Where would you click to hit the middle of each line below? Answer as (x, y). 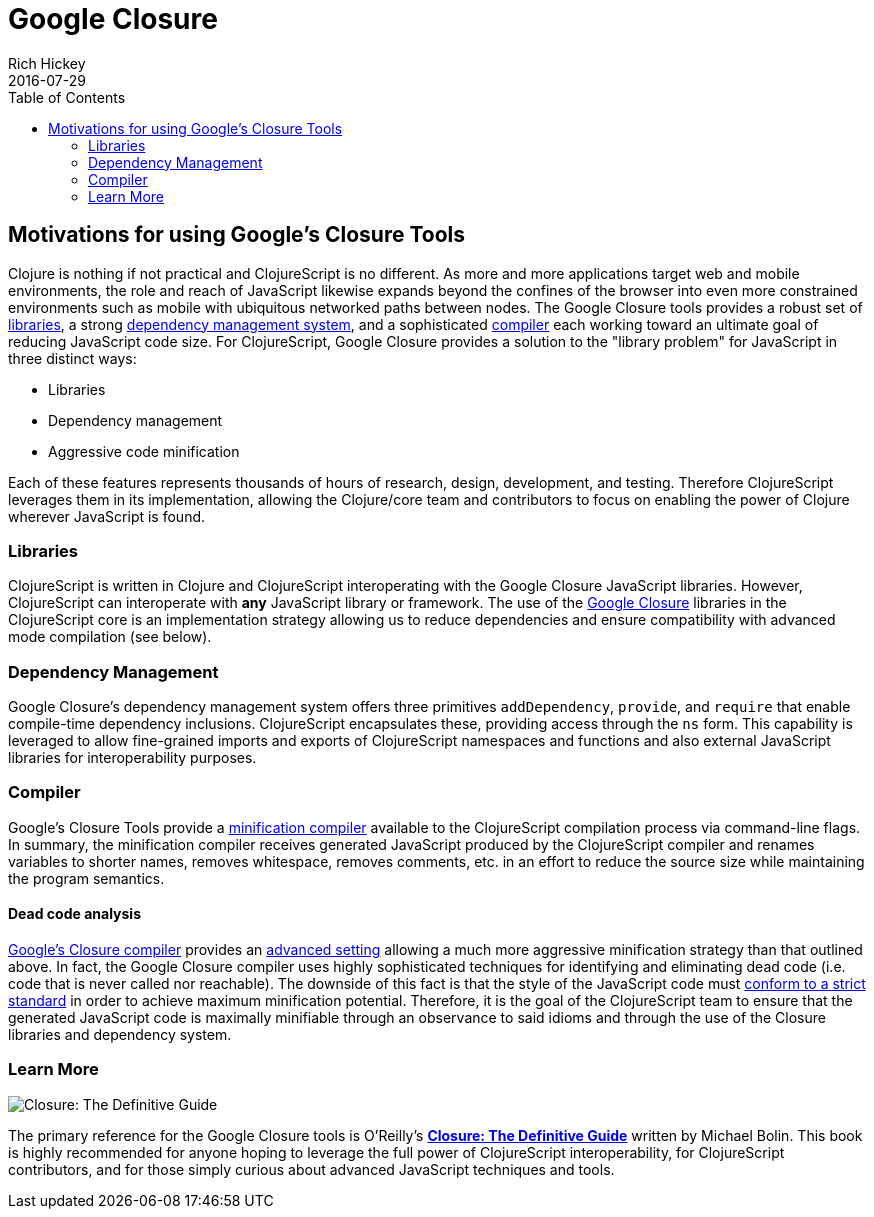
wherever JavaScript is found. (107, 516)
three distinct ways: (72, 358)
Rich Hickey (47, 63)
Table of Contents (67, 97)
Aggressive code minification (144, 451)
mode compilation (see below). (110, 637)
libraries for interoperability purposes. (132, 758)
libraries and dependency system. (120, 1035)
